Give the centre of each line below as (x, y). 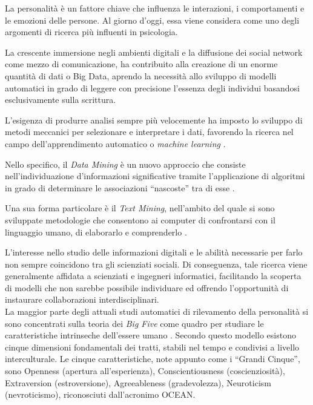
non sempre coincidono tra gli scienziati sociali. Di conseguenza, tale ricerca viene (156, 264)
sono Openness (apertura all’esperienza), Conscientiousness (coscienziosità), (145, 371)
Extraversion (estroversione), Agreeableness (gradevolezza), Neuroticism (138, 382)
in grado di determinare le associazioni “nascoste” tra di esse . (120, 187)
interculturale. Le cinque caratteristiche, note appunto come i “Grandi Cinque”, (153, 359)
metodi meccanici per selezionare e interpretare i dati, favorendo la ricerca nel (149, 132)
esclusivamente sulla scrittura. (61, 100)
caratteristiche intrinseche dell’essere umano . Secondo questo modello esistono (150, 335)
